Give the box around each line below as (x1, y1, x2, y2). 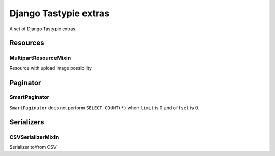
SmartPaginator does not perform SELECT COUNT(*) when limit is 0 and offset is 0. (9, 105, 200, 111)
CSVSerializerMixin (9, 133, 59, 140)
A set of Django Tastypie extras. (9, 25, 77, 32)
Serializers (9, 118, 44, 126)
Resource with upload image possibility (9, 65, 92, 71)
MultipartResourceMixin (9, 54, 71, 61)
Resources (9, 39, 44, 47)
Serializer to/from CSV (9, 144, 57, 150)
